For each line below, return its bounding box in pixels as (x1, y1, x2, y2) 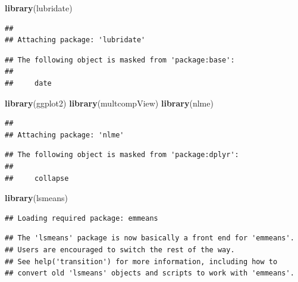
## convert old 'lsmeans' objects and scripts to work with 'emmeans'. (5, 269, 294, 278)
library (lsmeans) (5, 192, 68, 204)
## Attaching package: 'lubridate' (5, 36, 146, 45)
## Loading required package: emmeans (5, 214, 158, 223)
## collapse (5, 174, 69, 183)
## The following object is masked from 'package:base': (5, 55, 235, 64)
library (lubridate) (5, 2, 73, 14)
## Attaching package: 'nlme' (5, 130, 124, 139)
